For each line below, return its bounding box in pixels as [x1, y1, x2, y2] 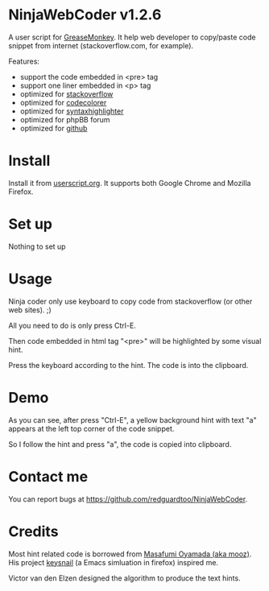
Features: [8, 56, 40, 66]
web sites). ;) [8, 304, 52, 315]
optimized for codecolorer [19, 97, 107, 107]
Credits [8, 522, 59, 540]
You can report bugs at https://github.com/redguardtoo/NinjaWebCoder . [8, 494, 248, 504]
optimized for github [19, 123, 88, 133]
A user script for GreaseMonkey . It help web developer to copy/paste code [8, 32, 256, 42]
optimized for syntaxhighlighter [19, 106, 124, 116]
